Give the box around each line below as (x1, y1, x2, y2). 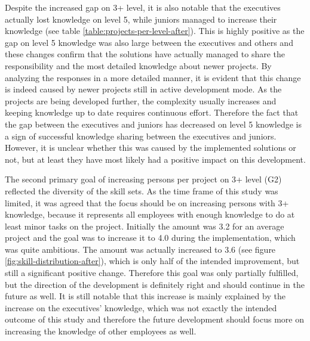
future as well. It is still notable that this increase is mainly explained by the (5, 290, 286, 302)
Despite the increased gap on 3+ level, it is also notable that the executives (5, 1, 281, 13)
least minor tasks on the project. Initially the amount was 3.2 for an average (5, 219, 284, 232)
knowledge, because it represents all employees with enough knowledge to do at (5, 208, 295, 221)
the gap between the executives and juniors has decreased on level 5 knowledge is (5, 117, 302, 130)
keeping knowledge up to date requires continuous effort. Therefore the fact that (5, 106, 299, 119)
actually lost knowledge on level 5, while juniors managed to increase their (5, 13, 277, 25)
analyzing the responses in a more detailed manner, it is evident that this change (5, 71, 301, 83)
